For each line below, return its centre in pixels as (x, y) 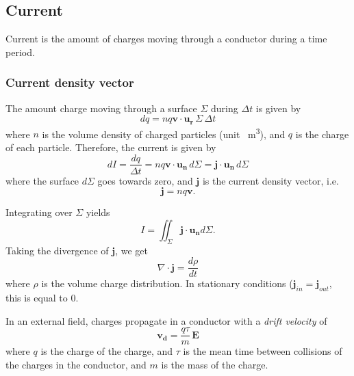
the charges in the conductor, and (76, 364)
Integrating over (39, 212)
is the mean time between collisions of (263, 351)
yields (98, 212)
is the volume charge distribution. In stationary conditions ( (167, 283)
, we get (131, 250)
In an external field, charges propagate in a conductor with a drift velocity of (166, 320)
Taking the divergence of (57, 250)
